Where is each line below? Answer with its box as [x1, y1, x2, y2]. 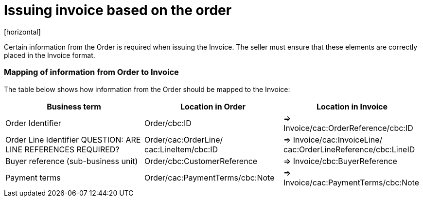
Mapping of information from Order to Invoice [4, 67, 179, 77]
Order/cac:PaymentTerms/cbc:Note [144, 172, 275, 183]
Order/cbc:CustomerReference [144, 156, 258, 166]
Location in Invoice [316, 101, 388, 111]
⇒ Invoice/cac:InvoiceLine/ [283, 134, 383, 145]
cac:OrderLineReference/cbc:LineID [283, 144, 415, 154]
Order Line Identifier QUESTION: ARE [5, 134, 141, 145]
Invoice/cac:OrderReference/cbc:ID [283, 123, 413, 133]
